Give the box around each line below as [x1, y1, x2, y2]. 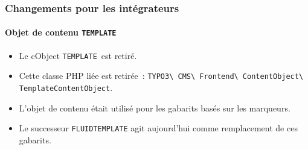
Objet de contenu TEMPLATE [5, 26, 117, 39]
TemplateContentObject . [19, 81, 113, 94]
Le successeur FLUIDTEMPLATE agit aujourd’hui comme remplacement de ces [19, 122, 298, 134]
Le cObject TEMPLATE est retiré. [19, 49, 137, 61]
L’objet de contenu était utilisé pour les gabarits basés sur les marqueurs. [19, 101, 290, 114]
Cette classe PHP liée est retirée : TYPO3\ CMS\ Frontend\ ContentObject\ [19, 69, 304, 82]
